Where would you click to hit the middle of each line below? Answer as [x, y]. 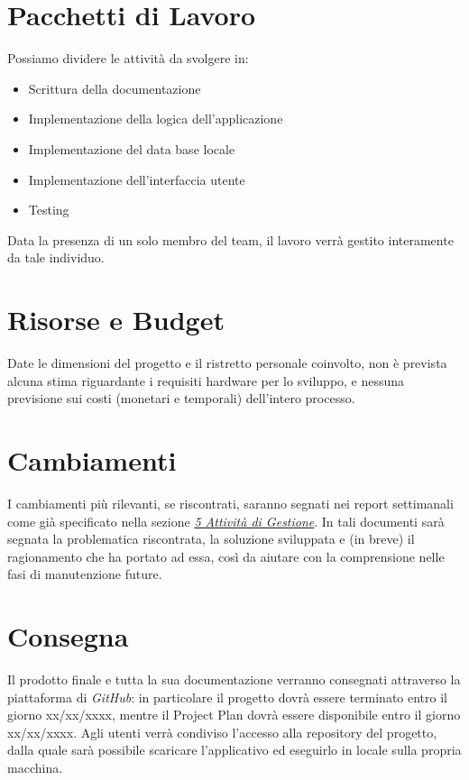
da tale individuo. [56, 257]
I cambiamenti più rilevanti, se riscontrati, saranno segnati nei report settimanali [230, 503]
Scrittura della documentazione [115, 88]
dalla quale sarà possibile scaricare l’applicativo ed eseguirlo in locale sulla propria [234, 750]
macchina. [35, 767]
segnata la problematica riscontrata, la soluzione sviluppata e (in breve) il [211, 539]
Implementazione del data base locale [132, 148]
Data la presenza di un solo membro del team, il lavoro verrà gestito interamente [230, 239]
